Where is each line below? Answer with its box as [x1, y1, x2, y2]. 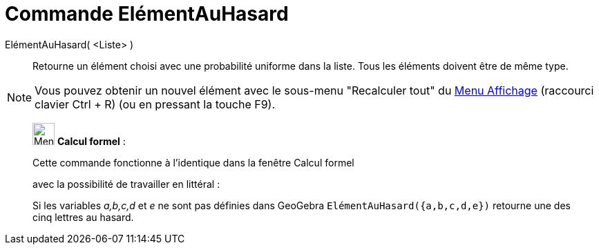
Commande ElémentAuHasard [5, 2, 289, 26]
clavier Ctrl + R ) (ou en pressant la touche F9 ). [35, 97, 276, 111]
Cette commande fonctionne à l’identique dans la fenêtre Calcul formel [32, 156, 354, 169]
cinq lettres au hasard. [32, 211, 134, 223]
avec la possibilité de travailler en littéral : [32, 177, 220, 190]
